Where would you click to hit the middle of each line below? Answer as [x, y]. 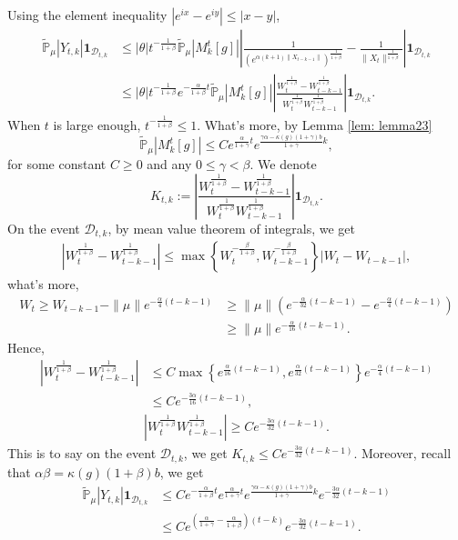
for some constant [57, 164]
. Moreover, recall [402, 453]
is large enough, [97, 124]
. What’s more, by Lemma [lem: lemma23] [315, 124]
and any [169, 164]
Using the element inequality [87, 15]
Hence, [26, 347]
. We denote [283, 164]
